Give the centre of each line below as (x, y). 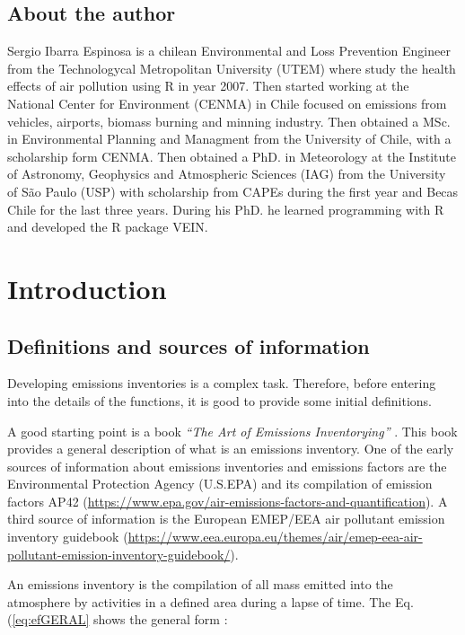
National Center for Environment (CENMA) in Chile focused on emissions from (227, 103)
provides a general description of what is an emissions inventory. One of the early (231, 449)
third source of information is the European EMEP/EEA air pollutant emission (226, 519)
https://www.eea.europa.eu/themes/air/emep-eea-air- (275, 537)
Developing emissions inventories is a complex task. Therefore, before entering (222, 383)
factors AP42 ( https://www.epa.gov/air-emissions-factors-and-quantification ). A (228, 501)
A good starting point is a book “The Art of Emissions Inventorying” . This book (232, 431)
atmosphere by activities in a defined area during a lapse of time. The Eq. (211, 601)
